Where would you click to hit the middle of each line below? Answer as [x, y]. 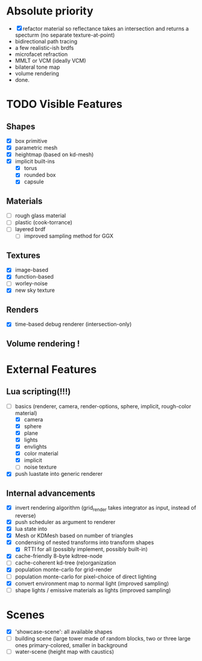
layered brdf [30, 229]
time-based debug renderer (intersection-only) [73, 324]
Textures [24, 255]
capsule [34, 182]
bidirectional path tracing [46, 41]
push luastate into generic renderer [59, 474]
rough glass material [40, 216]
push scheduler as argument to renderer [65, 522]
